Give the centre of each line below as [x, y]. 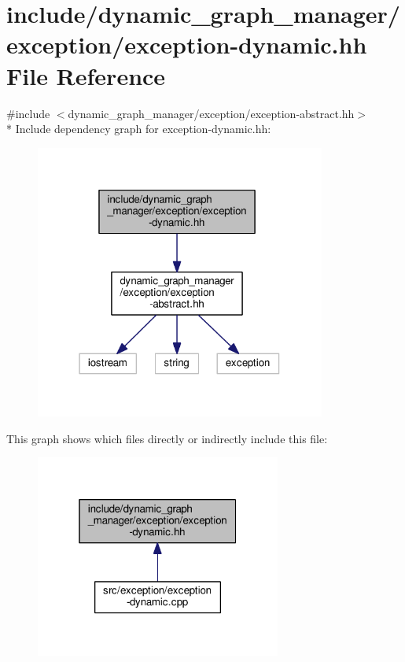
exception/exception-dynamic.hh [187, 44]
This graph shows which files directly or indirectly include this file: [167, 438]
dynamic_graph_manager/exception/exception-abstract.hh [211, 113]
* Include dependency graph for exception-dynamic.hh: [139, 129]
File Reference [86, 75]
